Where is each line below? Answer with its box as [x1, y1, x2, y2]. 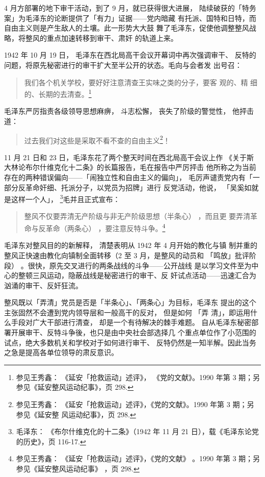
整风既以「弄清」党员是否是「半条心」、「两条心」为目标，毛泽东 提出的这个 [4, 297, 256, 308]
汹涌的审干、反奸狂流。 [4, 280, 83, 290]
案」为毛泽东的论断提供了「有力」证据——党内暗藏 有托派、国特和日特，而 [4, 12, 256, 23]
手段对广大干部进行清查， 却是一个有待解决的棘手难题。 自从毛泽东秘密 [11, 317, 252, 328]
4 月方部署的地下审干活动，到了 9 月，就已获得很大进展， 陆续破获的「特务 [4, 3, 256, 13]
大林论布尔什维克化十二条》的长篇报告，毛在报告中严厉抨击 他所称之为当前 [4, 162, 256, 172]
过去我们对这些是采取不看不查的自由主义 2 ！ [24, 133, 170, 145]
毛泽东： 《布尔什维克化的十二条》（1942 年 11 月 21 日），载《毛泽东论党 [16, 426, 259, 437]
